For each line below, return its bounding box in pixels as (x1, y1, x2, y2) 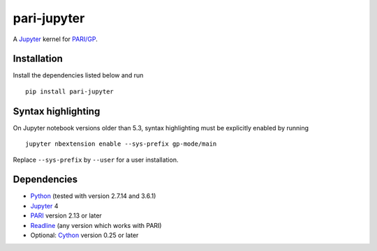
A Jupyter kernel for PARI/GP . (13, 35, 98, 43)
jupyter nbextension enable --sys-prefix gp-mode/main (25, 140, 217, 148)
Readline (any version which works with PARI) (30, 221, 162, 229)
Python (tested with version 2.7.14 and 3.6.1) (30, 192, 156, 200)
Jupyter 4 (30, 201, 59, 210)
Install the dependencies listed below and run (13, 71, 144, 79)
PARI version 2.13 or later (30, 211, 103, 220)
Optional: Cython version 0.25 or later (30, 231, 139, 239)
